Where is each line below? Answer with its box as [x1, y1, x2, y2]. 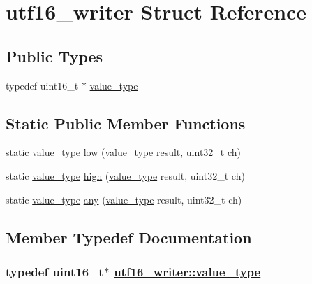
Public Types [6, 45, 103, 66]
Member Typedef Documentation [6, 226, 252, 248]
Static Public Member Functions [6, 112, 246, 134]
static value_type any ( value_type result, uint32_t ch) [6, 192, 242, 206]
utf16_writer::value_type [114, 262, 261, 280]
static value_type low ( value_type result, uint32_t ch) [6, 145, 241, 159]
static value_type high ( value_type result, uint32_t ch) [6, 168, 245, 183]
